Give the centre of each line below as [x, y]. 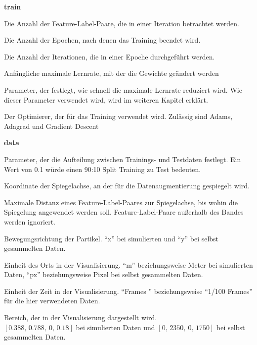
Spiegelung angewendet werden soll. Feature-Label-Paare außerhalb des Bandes [124, 212]
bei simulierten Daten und [115, 327]
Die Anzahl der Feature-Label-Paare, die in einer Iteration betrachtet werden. [122, 23]
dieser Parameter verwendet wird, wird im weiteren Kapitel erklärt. [106, 99]
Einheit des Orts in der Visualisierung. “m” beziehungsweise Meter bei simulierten [128, 264]
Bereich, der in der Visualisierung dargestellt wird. [81, 317]
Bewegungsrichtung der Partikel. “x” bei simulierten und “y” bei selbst [111, 238]
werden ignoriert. [30, 221]
